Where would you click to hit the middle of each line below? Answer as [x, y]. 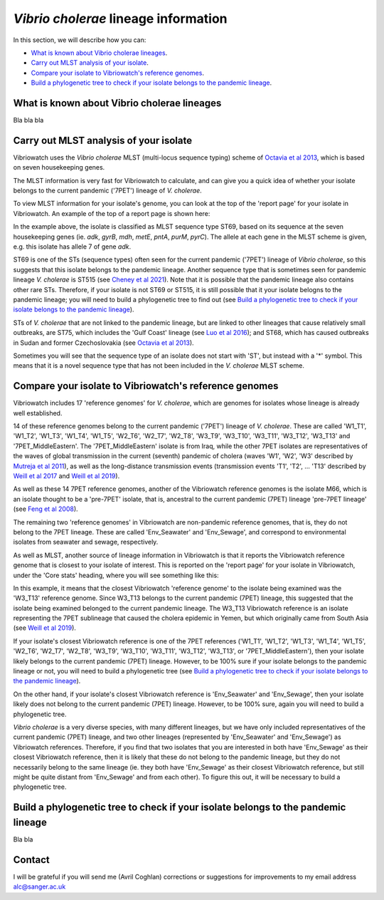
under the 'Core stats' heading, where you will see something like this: [116, 575]
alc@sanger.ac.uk [39, 886]
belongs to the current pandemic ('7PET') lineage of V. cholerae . [107, 191]
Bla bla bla [28, 120]
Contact [31, 860]
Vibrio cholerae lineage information [120, 19]
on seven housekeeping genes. [59, 167]
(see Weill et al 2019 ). [44, 628]
